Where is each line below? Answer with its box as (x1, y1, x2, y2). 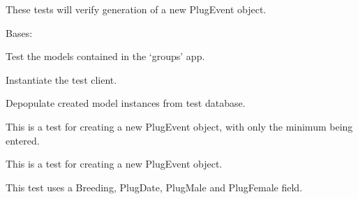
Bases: (6, 25, 33, 40)
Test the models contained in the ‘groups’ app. (6, 49, 205, 64)
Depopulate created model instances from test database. (6, 96, 246, 110)
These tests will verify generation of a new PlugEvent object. (6, 2, 267, 16)
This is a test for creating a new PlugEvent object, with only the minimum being (6, 119, 353, 133)
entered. (6, 133, 40, 147)
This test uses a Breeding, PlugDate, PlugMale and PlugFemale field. (6, 179, 303, 194)
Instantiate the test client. (6, 72, 117, 87)
